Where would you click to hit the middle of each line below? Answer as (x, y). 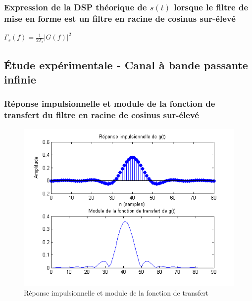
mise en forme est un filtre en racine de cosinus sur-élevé (120, 18)
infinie (20, 79)
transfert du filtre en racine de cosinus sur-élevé (101, 115)
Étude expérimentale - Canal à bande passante (126, 64)
